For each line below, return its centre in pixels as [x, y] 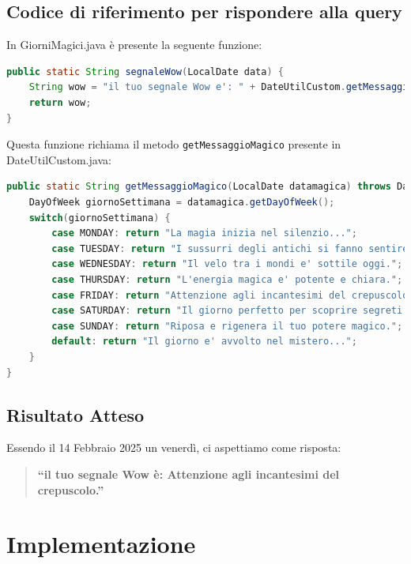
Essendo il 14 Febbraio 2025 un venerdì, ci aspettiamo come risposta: [174, 447]
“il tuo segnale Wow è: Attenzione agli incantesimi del [189, 474]
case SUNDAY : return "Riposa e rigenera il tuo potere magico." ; [227, 326]
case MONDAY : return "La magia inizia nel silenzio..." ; [204, 233]
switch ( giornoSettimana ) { [100, 218]
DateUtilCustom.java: [59, 159]
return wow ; [60, 102]
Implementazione [101, 544]
